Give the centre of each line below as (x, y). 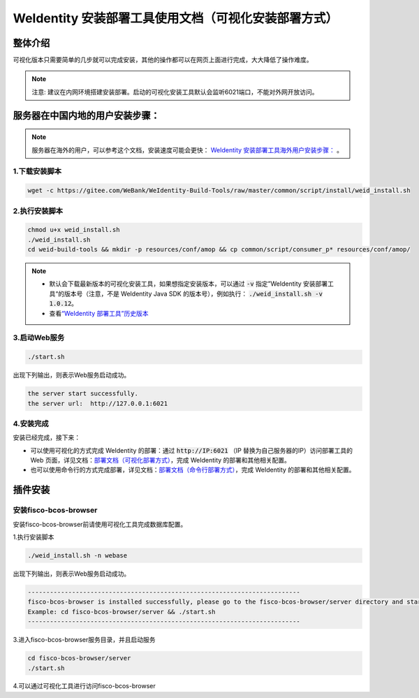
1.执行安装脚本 (34, 537)
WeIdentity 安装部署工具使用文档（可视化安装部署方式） (176, 18)
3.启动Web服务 (39, 337)
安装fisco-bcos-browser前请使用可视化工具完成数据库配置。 (100, 524)
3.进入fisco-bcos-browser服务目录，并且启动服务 (84, 640)
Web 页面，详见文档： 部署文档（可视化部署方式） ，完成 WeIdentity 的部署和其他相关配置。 (161, 460)
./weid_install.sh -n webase (78, 555)
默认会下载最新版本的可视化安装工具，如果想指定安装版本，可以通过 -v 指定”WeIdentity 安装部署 (189, 284)
